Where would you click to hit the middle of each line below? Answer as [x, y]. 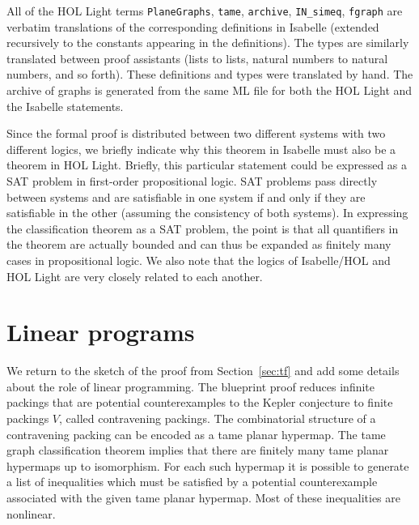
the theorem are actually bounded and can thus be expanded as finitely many [199, 244]
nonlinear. [31, 513]
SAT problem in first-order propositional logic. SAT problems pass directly [192, 181]
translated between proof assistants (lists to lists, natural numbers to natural [197, 58]
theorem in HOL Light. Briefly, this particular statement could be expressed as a [207, 165]
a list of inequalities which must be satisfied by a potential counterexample [192, 482]
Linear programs [101, 332]
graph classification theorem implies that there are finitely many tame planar [198, 450]
